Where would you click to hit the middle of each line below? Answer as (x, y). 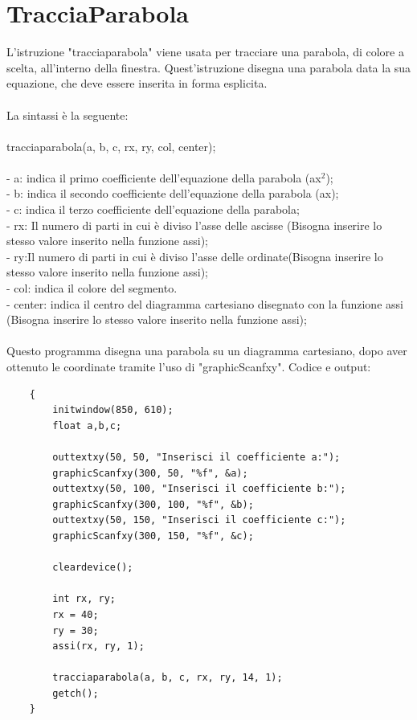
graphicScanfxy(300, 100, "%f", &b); (153, 504)
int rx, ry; (84, 599)
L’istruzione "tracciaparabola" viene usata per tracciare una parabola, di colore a (205, 52)
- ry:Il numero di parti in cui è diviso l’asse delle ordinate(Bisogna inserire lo (195, 256)
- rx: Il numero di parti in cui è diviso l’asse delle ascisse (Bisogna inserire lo (194, 225)
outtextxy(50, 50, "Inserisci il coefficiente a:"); (196, 457)
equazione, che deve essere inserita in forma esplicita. (137, 83)
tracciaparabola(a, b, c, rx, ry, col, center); (111, 146)
